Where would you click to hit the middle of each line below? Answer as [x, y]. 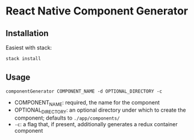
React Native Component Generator [97, 11]
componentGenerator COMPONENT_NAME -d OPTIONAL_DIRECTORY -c [84, 91]
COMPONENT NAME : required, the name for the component [87, 103]
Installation [27, 33]
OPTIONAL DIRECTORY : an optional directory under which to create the [100, 111]
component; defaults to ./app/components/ [67, 118]
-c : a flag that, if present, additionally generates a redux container [96, 124]
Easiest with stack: [29, 47]
